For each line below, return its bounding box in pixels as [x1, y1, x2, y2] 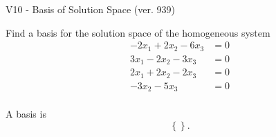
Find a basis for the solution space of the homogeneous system [6, 25, 270, 39]
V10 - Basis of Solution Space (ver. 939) [6, 2, 175, 16]
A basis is [6, 107, 46, 121]
